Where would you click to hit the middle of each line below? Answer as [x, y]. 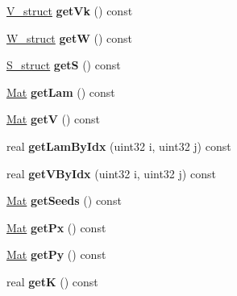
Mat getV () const [54, 119]
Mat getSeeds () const [64, 200]
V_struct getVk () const [70, 10]
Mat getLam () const [61, 92]
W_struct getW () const [69, 38]
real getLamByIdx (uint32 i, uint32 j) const [119, 146]
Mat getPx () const [56, 227]
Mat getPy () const [56, 254]
